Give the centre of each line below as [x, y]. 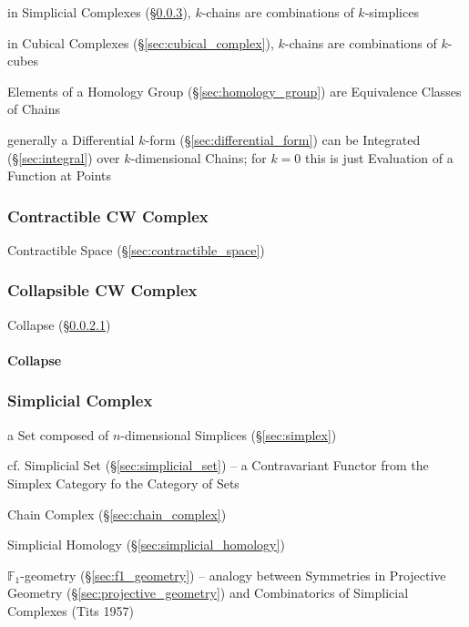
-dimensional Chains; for [199, 157]
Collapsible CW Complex [102, 290]
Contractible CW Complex [108, 216]
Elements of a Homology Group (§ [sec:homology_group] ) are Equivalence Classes [234, 91]
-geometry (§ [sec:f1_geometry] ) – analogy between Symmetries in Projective [233, 575]
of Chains [34, 109]
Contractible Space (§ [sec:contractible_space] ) [136, 249]
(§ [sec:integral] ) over [64, 157]
